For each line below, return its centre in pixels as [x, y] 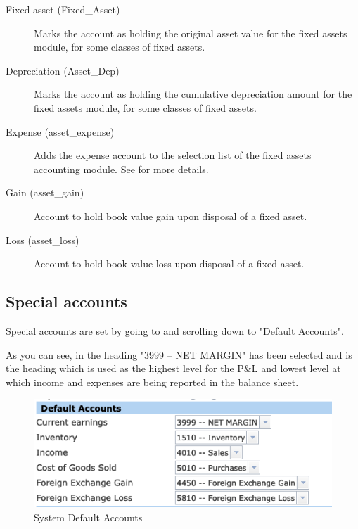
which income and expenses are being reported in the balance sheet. [152, 382]
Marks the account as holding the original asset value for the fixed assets [191, 33]
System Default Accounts [88, 517]
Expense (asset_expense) [60, 131]
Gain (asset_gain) [45, 192]
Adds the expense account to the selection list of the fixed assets [173, 155]
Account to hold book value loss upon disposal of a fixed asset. [169, 263]
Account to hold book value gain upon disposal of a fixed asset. [171, 216]
